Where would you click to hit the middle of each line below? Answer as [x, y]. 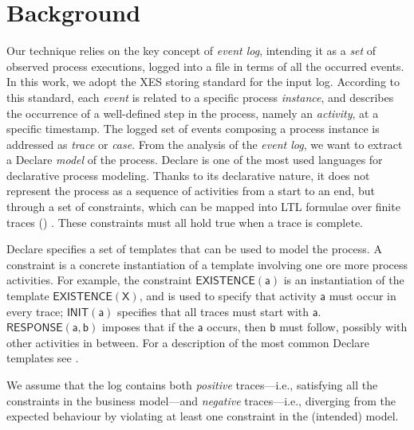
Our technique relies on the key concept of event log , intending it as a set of [191, 51]
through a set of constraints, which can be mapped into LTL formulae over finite [203, 207]
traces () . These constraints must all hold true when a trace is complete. [185, 222]
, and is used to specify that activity [228, 296]
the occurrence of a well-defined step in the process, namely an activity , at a [193, 113]
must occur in [363, 296]
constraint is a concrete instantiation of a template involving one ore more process [207, 264]
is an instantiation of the [344, 280]
